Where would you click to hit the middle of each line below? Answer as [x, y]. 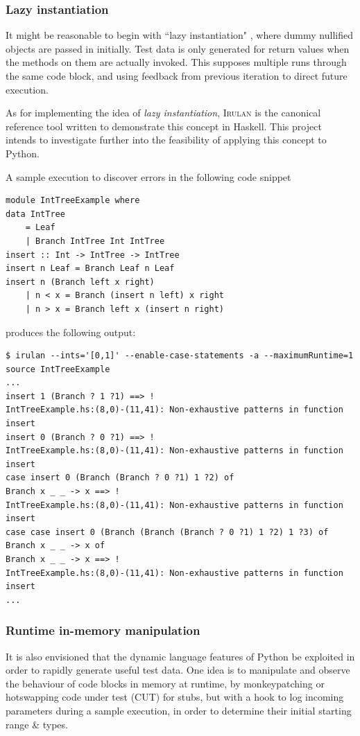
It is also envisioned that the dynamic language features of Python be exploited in [180, 656]
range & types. [37, 724]
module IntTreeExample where [73, 201]
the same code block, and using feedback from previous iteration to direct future [177, 76]
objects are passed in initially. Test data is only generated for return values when [178, 48]
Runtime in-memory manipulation [103, 630]
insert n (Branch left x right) [80, 282]
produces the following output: [71, 332]
